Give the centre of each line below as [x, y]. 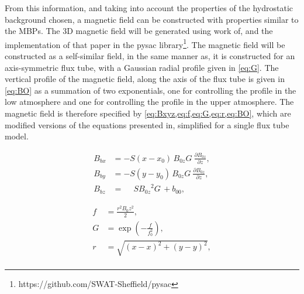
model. [17, 136]
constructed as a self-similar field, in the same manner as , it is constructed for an [150, 56]
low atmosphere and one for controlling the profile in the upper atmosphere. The [149, 102]
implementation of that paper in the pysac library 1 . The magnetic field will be [145, 43]
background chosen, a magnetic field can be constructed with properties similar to [152, 19]
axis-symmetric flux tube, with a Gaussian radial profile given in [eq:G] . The [142, 67]
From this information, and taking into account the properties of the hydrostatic [149, 8]
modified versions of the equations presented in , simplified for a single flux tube [147, 124]
